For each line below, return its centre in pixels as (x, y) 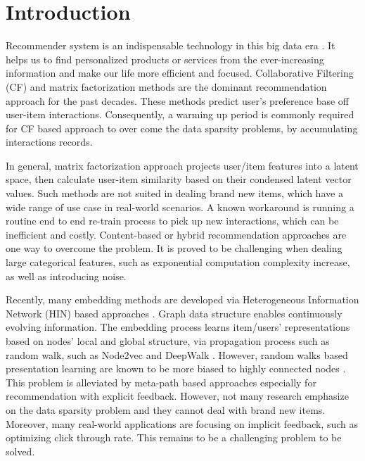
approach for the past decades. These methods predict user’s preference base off (177, 100)
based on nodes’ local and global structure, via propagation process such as (168, 341)
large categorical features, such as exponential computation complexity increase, (178, 262)
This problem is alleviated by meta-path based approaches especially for (161, 382)
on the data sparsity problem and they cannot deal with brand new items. (166, 409)
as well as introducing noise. (66, 276)
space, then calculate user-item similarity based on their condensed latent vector (179, 179)
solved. (20, 451)
